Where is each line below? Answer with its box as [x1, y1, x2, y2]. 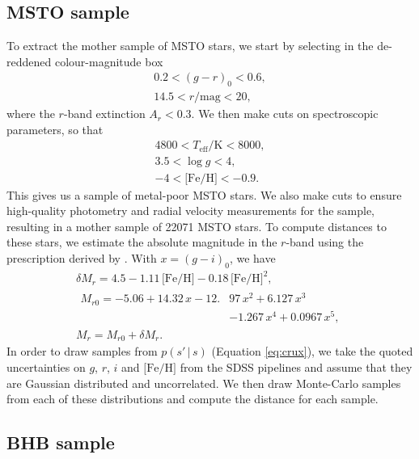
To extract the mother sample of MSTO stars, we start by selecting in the [6, 37, 374, 54]
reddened [6, 53, 52, 69]
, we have [229, 249, 276, 266]
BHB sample [6, 430, 115, 455]
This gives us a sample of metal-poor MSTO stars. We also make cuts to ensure [6, 186, 402, 203]
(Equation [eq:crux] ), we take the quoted [211, 343, 413, 360]
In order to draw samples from [6, 343, 158, 360]
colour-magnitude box [54, 53, 163, 69]
